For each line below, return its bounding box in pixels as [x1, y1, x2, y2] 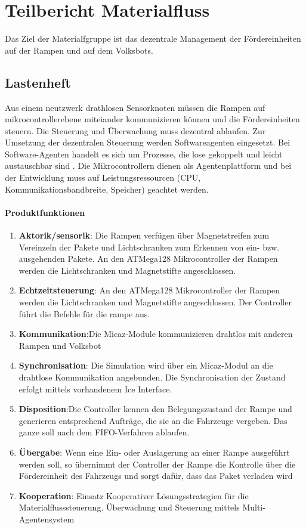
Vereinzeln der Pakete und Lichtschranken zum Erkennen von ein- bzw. [18, 240, 280, 253]
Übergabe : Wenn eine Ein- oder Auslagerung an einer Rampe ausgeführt [18, 446, 290, 458]
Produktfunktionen [5, 206, 85, 218]
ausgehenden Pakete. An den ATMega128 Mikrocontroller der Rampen [18, 252, 278, 265]
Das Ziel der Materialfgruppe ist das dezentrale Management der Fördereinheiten [5, 32, 301, 45]
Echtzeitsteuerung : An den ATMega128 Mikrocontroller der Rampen [18, 284, 280, 296]
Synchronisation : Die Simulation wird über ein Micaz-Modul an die [18, 359, 273, 372]
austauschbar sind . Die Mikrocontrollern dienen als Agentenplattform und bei [5, 159, 292, 172]
